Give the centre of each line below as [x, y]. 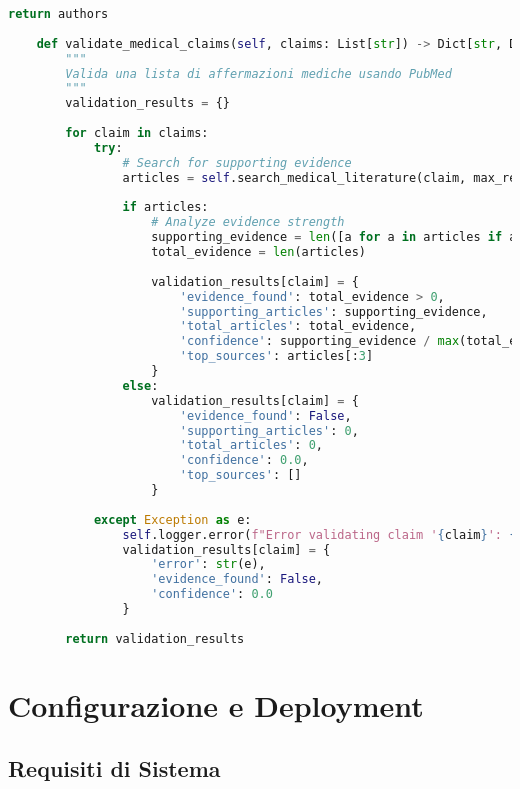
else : [140, 385]
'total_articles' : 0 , [251, 445]
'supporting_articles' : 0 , [269, 430]
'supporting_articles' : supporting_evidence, [333, 311]
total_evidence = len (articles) [258, 252]
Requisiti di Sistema [114, 768]
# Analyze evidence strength [248, 222]
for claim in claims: [137, 133]
